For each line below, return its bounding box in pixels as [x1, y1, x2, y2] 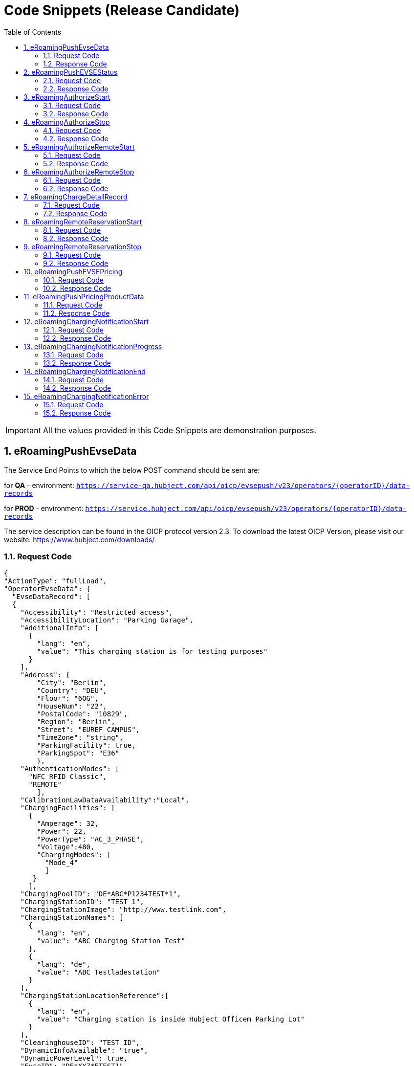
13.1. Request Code [43, 350, 104, 359]
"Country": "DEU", [37, 687, 107, 695]
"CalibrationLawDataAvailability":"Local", [20, 796, 190, 804]
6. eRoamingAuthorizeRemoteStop [23, 167, 134, 176]
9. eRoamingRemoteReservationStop [23, 242, 142, 251]
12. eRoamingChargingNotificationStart [23, 317, 149, 326]
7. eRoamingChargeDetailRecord [23, 192, 128, 201]
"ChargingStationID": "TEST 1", [20, 898, 144, 906]
